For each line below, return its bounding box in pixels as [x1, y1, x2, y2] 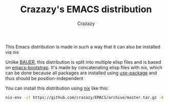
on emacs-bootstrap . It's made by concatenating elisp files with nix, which [5, 64, 162, 70]
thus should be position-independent [5, 75, 83, 81]
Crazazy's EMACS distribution [20, 4, 152, 15]
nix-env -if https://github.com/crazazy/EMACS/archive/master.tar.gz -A [5, 95, 164, 100]
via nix [5, 49, 19, 55]
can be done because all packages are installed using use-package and [5, 70, 157, 76]
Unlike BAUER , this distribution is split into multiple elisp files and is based [5, 59, 161, 65]
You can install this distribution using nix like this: [5, 85, 109, 91]
